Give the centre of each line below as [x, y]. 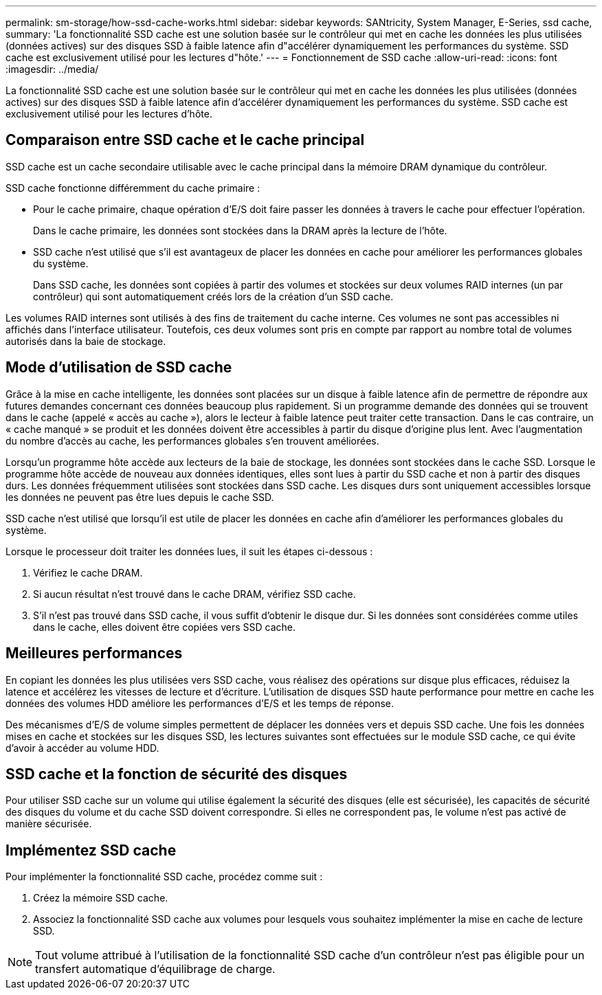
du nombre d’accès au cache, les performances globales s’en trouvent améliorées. [192, 440]
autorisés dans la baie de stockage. [86, 341]
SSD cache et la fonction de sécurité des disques [177, 774]
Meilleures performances [94, 653]
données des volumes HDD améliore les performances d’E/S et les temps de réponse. [200, 703]
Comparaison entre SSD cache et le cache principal [185, 140]
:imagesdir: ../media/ [52, 69]
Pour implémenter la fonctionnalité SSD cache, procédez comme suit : [164, 877]
